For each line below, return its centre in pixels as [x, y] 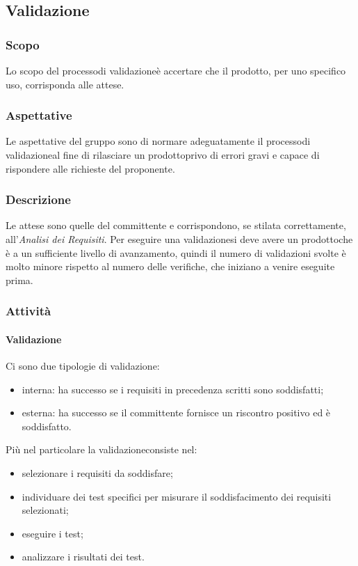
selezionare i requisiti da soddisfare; [97, 472]
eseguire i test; [52, 533]
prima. [19, 280]
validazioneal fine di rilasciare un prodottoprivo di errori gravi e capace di [163, 155]
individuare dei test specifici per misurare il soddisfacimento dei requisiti [177, 496]
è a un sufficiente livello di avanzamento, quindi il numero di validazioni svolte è [176, 252]
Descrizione [38, 199]
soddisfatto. [47, 426]
